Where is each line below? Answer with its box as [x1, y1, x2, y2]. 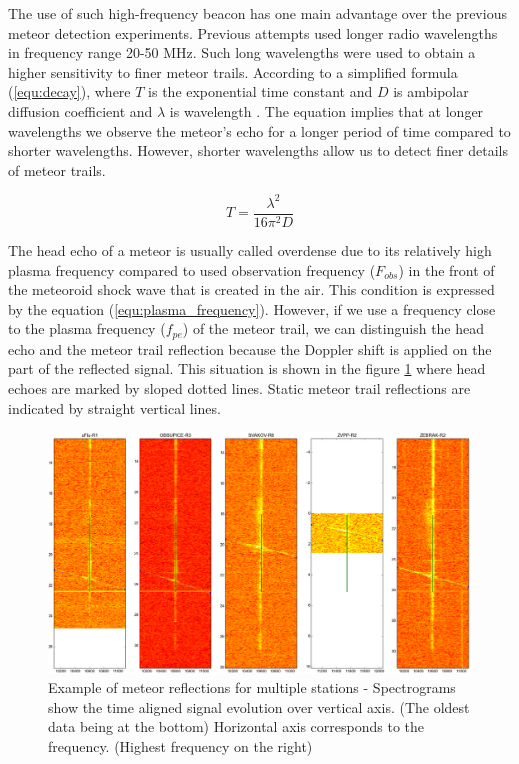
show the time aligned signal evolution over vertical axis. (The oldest [48, 696, 470, 717]
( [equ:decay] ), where [8, 81, 131, 102]
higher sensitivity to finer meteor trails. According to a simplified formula [8, 61, 458, 82]
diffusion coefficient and [8, 100, 153, 121]
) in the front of [398, 259, 495, 280]
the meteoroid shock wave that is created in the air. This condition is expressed [8, 279, 495, 300]
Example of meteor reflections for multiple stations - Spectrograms [48, 677, 456, 698]
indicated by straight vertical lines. [8, 397, 221, 418]
